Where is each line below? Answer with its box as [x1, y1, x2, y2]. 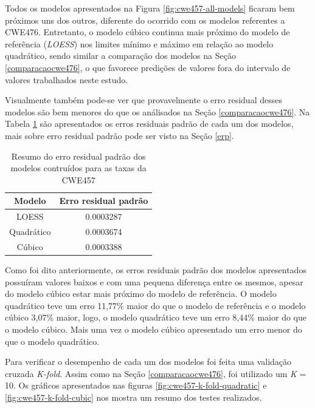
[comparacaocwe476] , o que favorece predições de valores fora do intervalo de [5, 61, 291, 73]
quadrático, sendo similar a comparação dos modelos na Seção [5, 49, 236, 62]
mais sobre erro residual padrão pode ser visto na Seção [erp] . [5, 129, 234, 141]
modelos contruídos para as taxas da [10, 161, 147, 174]
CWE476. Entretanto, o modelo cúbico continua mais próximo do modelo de [5, 25, 290, 38]
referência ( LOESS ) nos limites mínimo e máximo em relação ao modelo [5, 37, 274, 50]
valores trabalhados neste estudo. [5, 73, 128, 86]
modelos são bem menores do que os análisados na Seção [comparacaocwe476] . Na [5, 105, 310, 118]
